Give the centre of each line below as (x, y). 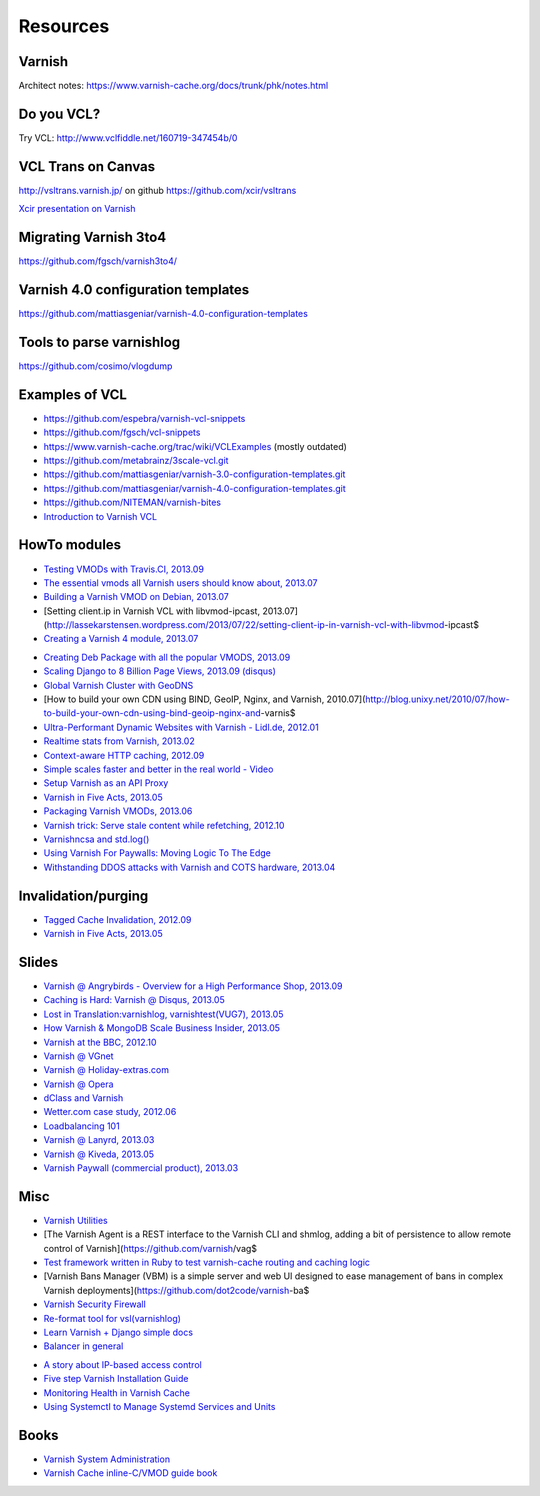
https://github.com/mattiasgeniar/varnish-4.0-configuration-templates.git (195, 488)
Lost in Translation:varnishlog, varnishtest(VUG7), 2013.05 (163, 1014)
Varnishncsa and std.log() (96, 839)
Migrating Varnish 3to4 (92, 237)
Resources (64, 26)
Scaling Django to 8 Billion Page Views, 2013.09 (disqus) (160, 671)
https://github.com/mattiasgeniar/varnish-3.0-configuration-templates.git (194, 474)
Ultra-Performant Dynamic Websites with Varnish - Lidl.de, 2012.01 (181, 727)
